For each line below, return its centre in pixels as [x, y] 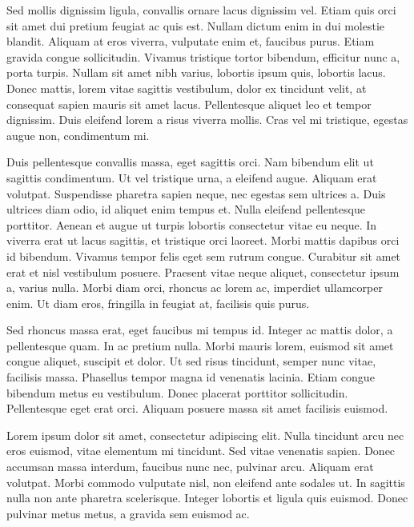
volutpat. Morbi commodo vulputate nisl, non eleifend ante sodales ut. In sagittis [206, 482]
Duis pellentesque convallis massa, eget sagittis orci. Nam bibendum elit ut [190, 162]
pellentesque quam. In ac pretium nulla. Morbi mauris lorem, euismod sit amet [200, 345]
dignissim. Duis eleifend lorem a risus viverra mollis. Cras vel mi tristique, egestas [207, 120]
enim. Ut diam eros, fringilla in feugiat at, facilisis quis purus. [158, 303]
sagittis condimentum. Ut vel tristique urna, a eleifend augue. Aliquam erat [192, 177]
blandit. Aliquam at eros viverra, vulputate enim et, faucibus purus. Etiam [191, 41]
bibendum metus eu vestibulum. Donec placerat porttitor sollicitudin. [177, 392]
